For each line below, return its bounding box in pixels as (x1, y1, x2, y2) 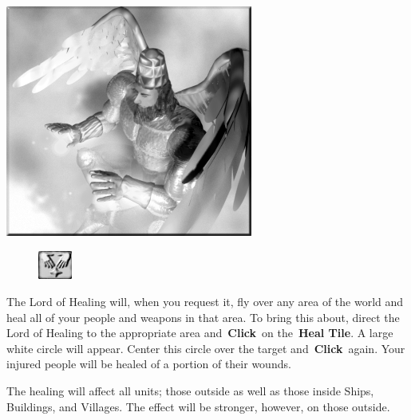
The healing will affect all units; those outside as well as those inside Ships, (6, 382, 374, 398)
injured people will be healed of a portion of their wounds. (6, 355, 291, 372)
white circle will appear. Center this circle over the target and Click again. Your (6, 340, 405, 356)
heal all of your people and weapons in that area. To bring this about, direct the (6, 308, 400, 325)
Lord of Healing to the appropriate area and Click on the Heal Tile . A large (6, 324, 393, 341)
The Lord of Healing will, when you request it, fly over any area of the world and (6, 292, 404, 309)
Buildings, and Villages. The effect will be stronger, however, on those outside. (6, 398, 390, 414)
